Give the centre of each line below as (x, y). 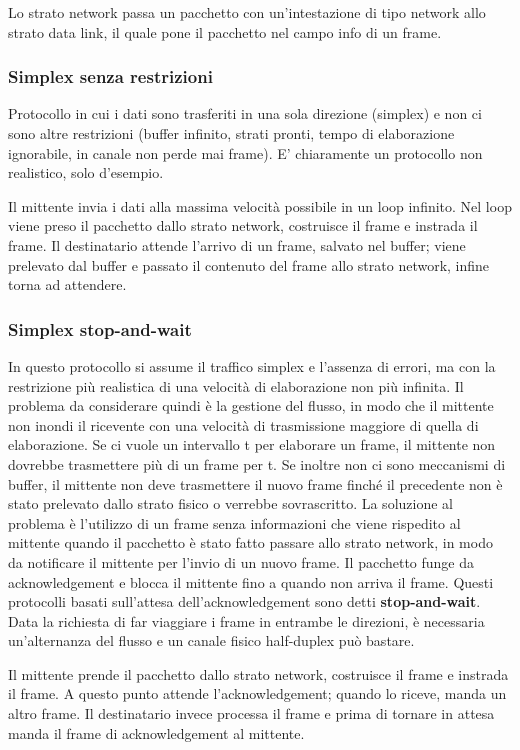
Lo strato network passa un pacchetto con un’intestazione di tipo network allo (247, 12)
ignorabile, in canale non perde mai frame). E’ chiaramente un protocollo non (245, 152)
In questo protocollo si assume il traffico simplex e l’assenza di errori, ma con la (252, 365)
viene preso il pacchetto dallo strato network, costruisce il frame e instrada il (243, 225)
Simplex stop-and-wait (100, 328)
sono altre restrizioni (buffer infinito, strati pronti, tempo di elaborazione (231, 133)
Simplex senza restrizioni (110, 76)
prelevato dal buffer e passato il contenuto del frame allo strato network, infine (249, 264)
